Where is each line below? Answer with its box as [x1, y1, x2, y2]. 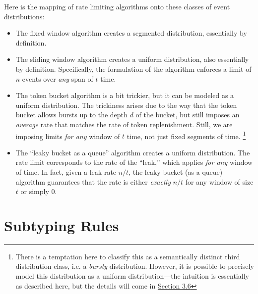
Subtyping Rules [4, 215, 119, 235]
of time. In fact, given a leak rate [15, 166, 117, 177]
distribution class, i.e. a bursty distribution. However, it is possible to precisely [15, 261, 254, 271]
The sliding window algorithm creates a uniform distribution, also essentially [15, 54, 249, 64]
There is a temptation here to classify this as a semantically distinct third [15, 251, 240, 261]
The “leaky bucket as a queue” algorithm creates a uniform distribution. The [15, 147, 250, 157]
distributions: [4, 11, 45, 21]
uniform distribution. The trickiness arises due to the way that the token [15, 99, 237, 110]
